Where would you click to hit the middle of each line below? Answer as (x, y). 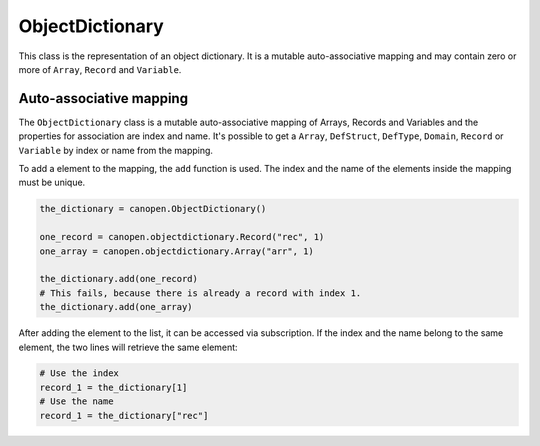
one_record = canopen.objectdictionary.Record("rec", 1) (182, 237)
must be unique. (52, 182)
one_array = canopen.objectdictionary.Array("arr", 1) (176, 251)
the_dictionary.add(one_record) (119, 279)
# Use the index (79, 373)
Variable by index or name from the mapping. (116, 150)
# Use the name (76, 401)
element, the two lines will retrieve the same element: (128, 347)
